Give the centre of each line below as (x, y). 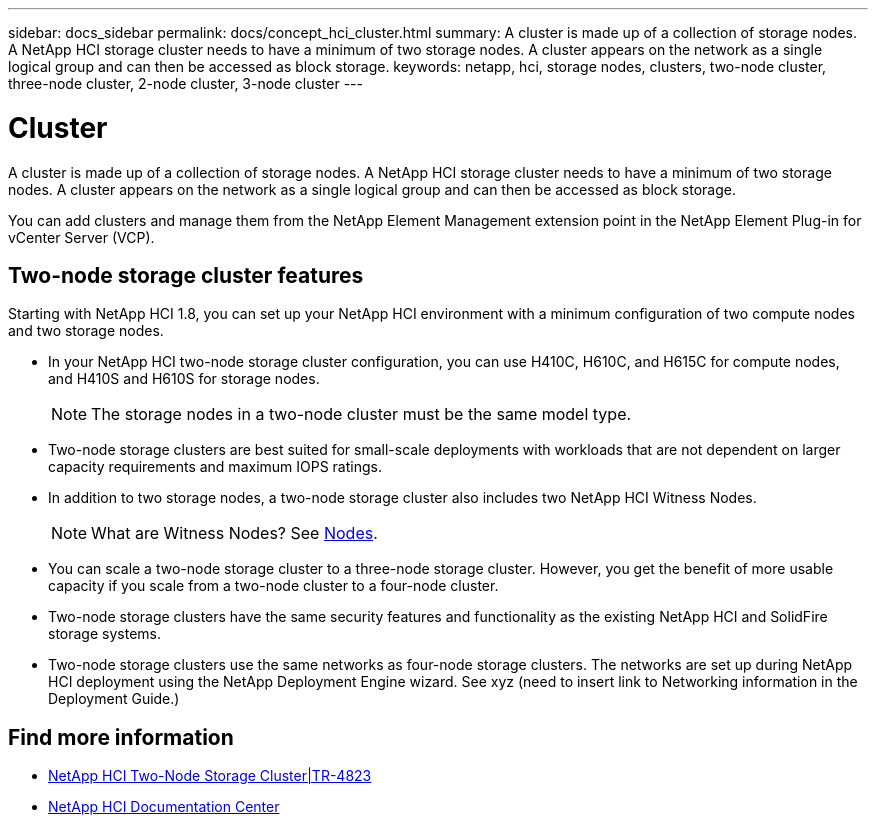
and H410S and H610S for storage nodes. (184, 379)
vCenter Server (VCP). (81, 237)
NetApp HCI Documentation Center (164, 807)
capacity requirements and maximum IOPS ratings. (215, 467)
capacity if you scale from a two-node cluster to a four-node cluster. (273, 586)
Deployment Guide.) (114, 699)
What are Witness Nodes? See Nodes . (234, 533)
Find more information (121, 737)
